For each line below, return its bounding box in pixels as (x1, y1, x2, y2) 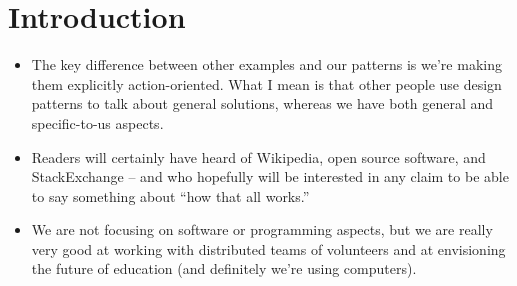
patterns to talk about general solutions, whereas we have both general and (31, 93, 494, 114)
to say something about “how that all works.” (31, 185, 310, 206)
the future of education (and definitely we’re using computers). (31, 258, 417, 279)
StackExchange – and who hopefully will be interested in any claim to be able (31, 166, 509, 187)
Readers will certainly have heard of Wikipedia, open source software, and (31, 146, 486, 167)
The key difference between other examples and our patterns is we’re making (31, 54, 502, 75)
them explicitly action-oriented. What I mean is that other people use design (31, 73, 502, 94)
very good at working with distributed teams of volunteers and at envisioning (31, 238, 506, 259)
